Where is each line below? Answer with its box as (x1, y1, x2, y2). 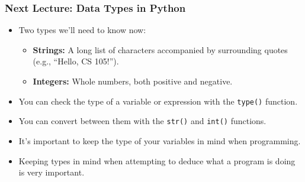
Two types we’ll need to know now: (18, 24, 146, 36)
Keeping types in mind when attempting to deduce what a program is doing (18, 154, 296, 167)
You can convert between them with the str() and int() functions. (18, 115, 267, 127)
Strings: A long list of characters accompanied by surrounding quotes (33, 43, 288, 56)
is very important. (18, 166, 85, 178)
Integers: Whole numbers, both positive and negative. (33, 75, 233, 87)
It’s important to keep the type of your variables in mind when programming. (18, 134, 301, 147)
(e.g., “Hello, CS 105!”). (33, 55, 119, 67)
